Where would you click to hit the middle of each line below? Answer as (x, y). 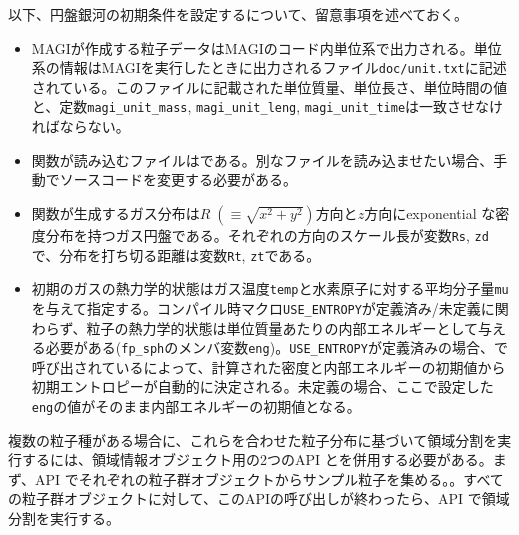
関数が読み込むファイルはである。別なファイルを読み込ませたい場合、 (262, 159)
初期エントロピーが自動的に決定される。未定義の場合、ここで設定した (262, 386)
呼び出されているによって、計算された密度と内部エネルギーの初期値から (268, 366)
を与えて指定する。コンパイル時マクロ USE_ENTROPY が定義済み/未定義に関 (270, 307)
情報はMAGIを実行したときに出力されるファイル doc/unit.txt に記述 (283, 67)
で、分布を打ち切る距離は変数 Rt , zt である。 (176, 254)
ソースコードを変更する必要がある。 (178, 179)
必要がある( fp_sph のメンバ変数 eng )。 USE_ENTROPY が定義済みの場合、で (276, 347)
